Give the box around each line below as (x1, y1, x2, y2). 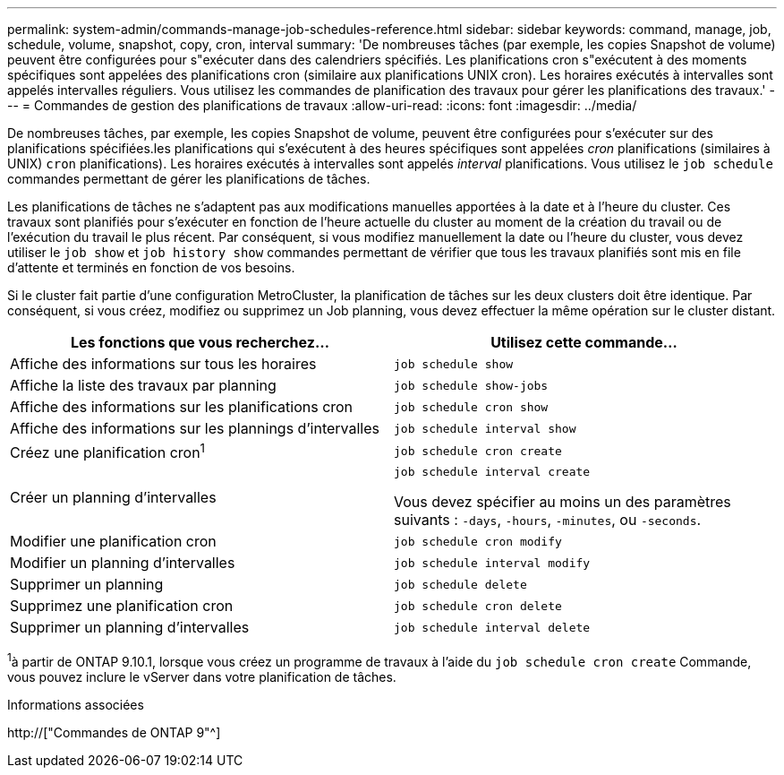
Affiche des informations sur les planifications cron (10, 398, 354, 416)
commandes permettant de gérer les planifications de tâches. (7, 171, 371, 186)
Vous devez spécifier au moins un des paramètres (394, 493, 731, 512)
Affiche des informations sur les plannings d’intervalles (10, 419, 380, 437)
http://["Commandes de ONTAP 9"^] (7, 724, 221, 740)
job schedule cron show (394, 400, 549, 414)
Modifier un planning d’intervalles (10, 554, 235, 573)
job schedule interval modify (394, 555, 591, 570)
